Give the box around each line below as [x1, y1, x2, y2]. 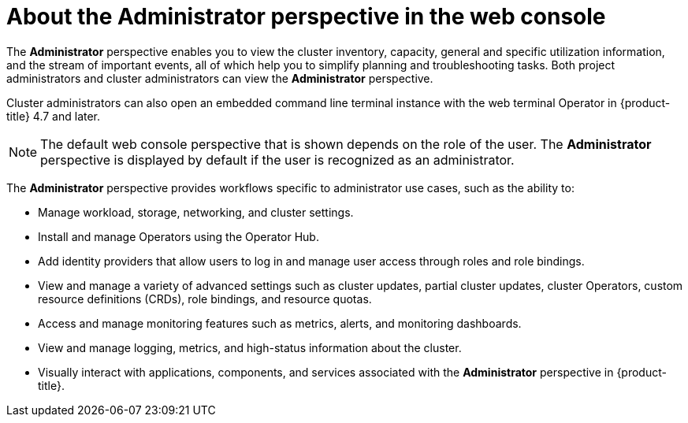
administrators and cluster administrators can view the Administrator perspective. [6, 71, 433, 85]
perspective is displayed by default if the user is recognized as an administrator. [40, 151, 515, 168]
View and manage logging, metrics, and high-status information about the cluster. [38, 340, 462, 354]
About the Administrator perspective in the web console [6, 3, 606, 30]
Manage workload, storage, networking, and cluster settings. [38, 205, 354, 219]
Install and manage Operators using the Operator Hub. [38, 229, 319, 243]
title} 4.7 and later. [6, 109, 101, 123]
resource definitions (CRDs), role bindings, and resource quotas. [38, 291, 372, 306]
